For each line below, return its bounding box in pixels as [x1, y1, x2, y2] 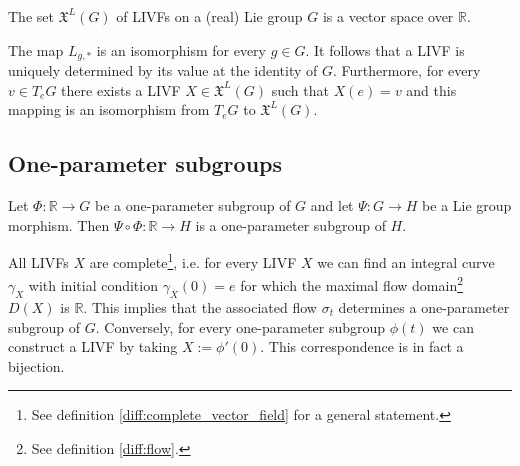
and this [406, 79, 457, 100]
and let [310, 195, 354, 216]
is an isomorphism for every [96, 39, 266, 60]
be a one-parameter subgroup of [95, 195, 291, 216]
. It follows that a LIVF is [305, 39, 465, 60]
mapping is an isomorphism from [8, 99, 210, 120]
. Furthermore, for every [332, 60, 481, 81]
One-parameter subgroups [8, 148, 283, 179]
